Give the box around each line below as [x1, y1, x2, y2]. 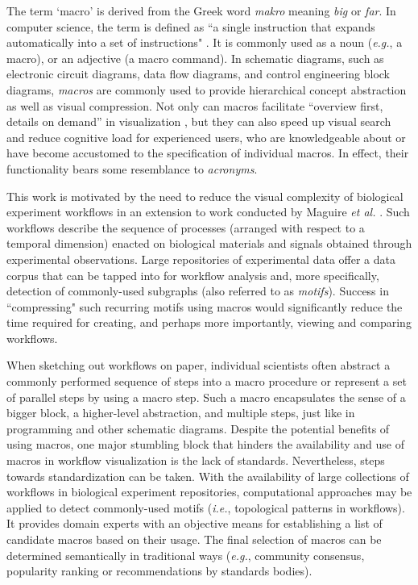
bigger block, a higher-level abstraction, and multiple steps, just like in [6, 404, 355, 421]
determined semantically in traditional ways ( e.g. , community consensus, [6, 546, 365, 563]
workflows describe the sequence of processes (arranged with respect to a [6, 219, 365, 236]
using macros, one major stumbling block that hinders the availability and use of [6, 436, 405, 453]
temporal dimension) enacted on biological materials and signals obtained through [6, 235, 412, 252]
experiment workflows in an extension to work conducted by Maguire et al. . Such [6, 203, 410, 220]
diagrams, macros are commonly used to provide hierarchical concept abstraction [6, 81, 407, 98]
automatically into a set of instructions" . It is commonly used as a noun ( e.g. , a [6, 34, 403, 51]
